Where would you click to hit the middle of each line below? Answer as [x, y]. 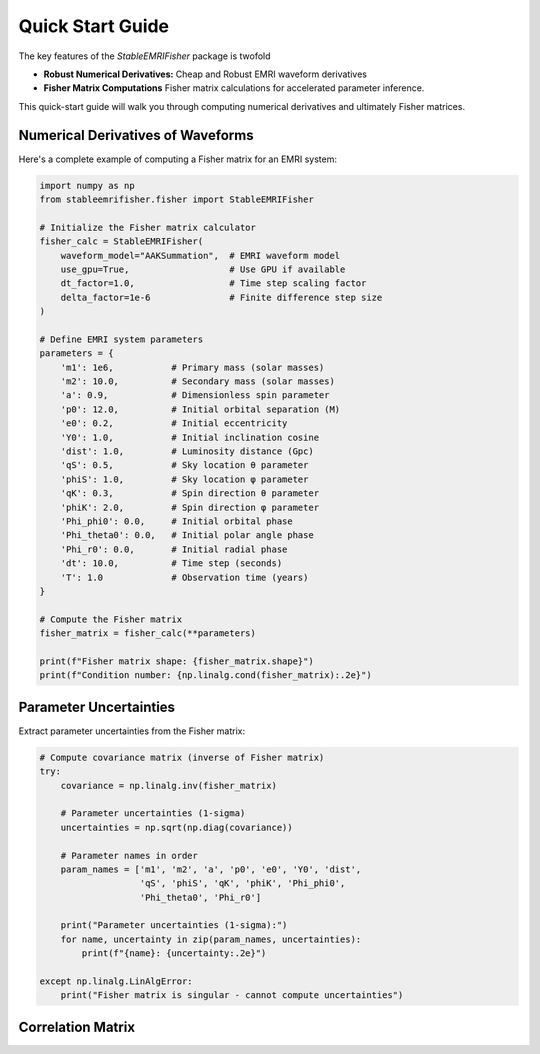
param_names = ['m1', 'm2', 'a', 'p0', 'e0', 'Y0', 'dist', [211, 869]
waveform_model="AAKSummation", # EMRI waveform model [200, 255]
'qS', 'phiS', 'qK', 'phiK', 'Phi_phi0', [242, 883]
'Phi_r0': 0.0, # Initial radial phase [174, 549]
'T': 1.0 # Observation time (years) [184, 577]
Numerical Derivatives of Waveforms [136, 135]
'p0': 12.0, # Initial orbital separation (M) [200, 409]
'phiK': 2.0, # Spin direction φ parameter [190, 507]
